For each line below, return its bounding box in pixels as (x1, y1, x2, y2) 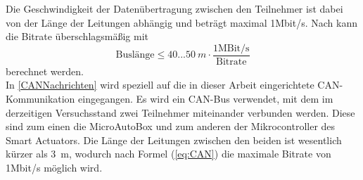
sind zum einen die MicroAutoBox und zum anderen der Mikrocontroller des (6, 119, 336, 134)
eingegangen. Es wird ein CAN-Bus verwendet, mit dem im (78, 91, 333, 106)
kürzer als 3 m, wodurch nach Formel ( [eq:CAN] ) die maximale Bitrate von (6, 146, 331, 161)
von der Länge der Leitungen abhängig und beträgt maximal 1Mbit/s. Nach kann (6, 15, 357, 30)
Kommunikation (6, 91, 75, 106)
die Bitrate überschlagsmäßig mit (6, 29, 149, 44)
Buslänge (115, 50, 155, 60)
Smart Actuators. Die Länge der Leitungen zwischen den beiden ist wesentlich (6, 132, 342, 147)
